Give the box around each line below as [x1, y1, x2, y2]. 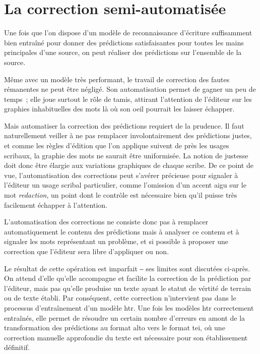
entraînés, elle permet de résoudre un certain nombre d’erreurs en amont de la [4, 312, 245, 323]
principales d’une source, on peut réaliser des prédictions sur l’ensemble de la [4, 47, 242, 57]
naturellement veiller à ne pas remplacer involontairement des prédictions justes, [4, 130, 252, 141]
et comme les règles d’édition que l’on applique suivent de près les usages [4, 140, 229, 151]
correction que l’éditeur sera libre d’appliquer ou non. [4, 246, 169, 256]
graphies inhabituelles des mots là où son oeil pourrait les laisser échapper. [4, 103, 235, 114]
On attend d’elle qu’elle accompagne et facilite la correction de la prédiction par [4, 273, 251, 283]
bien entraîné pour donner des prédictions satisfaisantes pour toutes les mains [4, 37, 244, 47]
